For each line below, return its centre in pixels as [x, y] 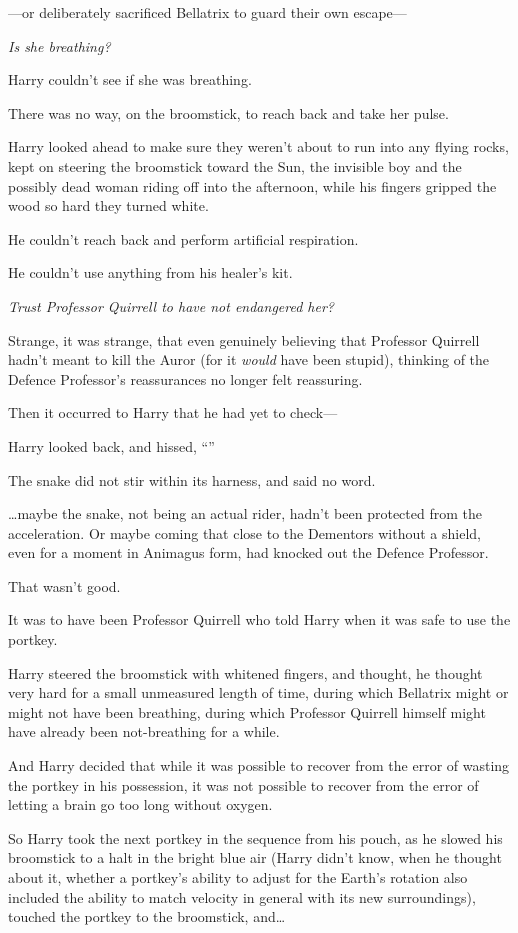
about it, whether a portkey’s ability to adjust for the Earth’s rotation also [238, 877]
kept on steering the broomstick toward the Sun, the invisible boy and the [235, 165]
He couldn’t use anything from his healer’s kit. [150, 272]
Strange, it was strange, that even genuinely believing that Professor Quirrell [244, 339]
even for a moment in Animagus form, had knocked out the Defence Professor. [248, 552]
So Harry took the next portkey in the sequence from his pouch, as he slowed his [255, 837]
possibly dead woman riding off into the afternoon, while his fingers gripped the [252, 185]
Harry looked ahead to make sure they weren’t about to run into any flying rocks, [258, 146]
